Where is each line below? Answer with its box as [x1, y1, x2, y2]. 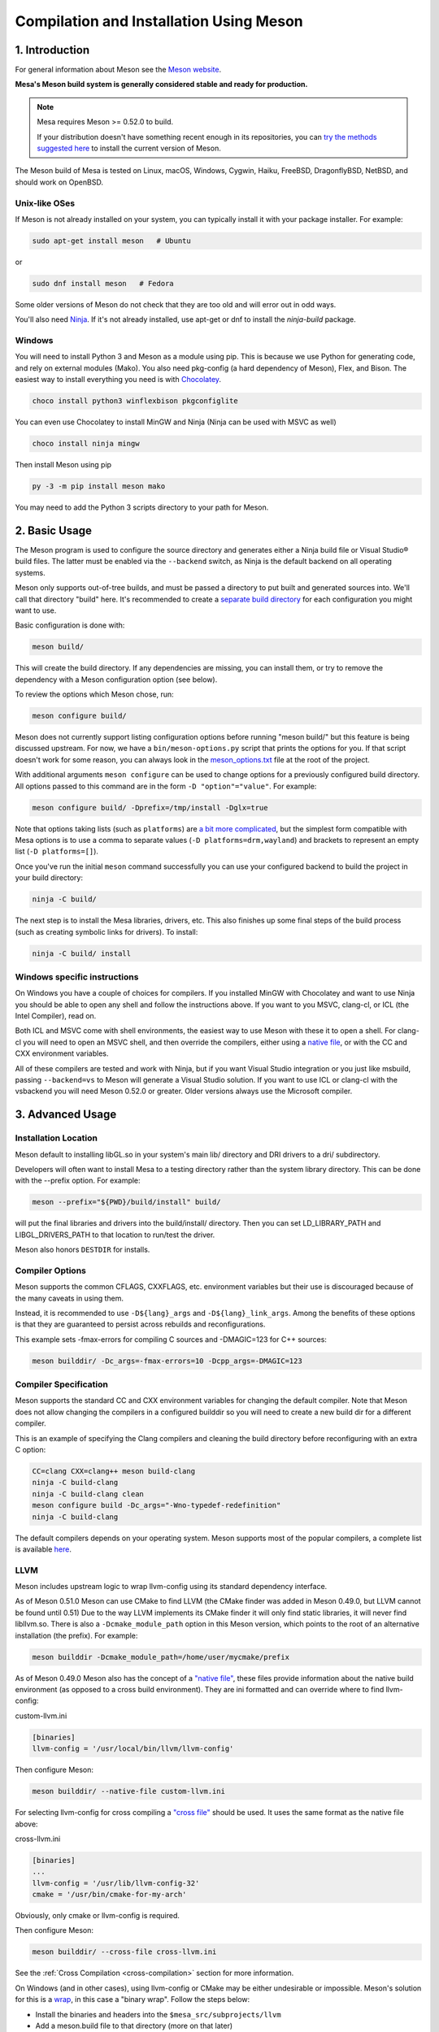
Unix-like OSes [15, 198, 76, 209]
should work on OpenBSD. [15, 177, 103, 187]
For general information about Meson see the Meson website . [15, 65, 222, 75]
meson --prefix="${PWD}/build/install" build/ [32, 1197, 221, 1207]
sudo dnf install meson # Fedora [32, 279, 174, 288]
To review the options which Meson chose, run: [15, 689, 174, 699]
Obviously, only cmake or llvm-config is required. [15, 1911, 180, 1921]
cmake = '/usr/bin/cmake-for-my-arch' [32, 1890, 187, 1900]
